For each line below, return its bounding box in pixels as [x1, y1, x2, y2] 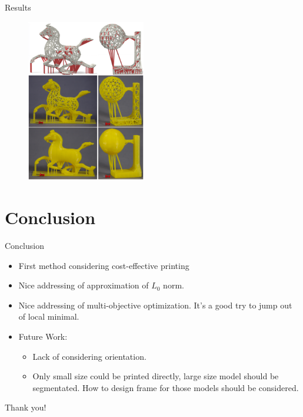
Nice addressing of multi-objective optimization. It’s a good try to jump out [18, 298, 292, 311]
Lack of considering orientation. [32, 350, 146, 362]
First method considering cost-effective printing [18, 259, 189, 271]
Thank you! [5, 401, 46, 413]
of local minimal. [18, 310, 79, 323]
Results [5, 1, 31, 13]
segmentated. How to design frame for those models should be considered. [32, 381, 299, 393]
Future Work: [18, 330, 68, 343]
